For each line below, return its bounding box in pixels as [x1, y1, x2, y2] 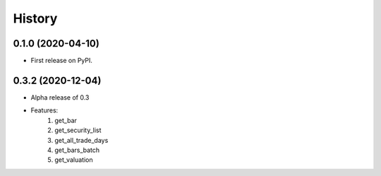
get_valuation [54, 156, 93, 164]
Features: [30, 106, 59, 115]
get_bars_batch [54, 146, 100, 154]
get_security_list [54, 126, 102, 134]
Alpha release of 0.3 [30, 93, 90, 102]
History [13, 11, 58, 26]
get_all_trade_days [54, 136, 109, 144]
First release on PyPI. [30, 57, 93, 65]
